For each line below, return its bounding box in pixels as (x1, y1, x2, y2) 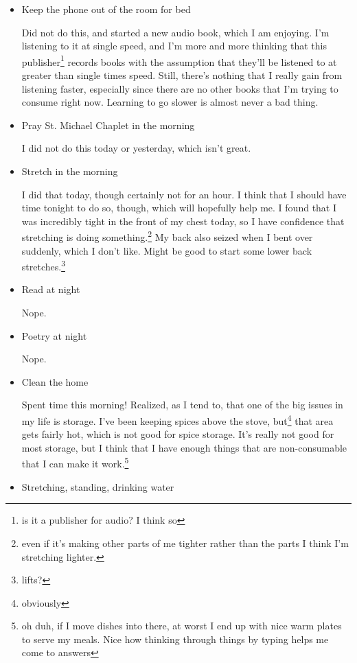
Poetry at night (21, 328, 87, 342)
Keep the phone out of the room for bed (21, 2, 191, 16)
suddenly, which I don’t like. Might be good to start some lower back (21, 243, 312, 257)
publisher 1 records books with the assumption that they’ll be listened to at (21, 52, 337, 69)
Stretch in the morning (21, 164, 118, 178)
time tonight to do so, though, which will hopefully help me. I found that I (21, 200, 337, 215)
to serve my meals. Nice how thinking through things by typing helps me (21, 631, 329, 646)
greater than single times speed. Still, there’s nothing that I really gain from (21, 68, 343, 82)
